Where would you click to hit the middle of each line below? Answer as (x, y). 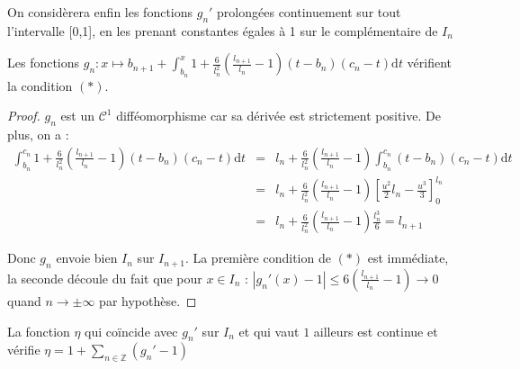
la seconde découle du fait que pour (105, 278)
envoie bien (87, 258)
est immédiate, (408, 258)
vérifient (430, 63)
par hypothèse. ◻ (148, 300)
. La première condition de (258, 258)
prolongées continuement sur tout (309, 12)
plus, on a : (38, 134)
